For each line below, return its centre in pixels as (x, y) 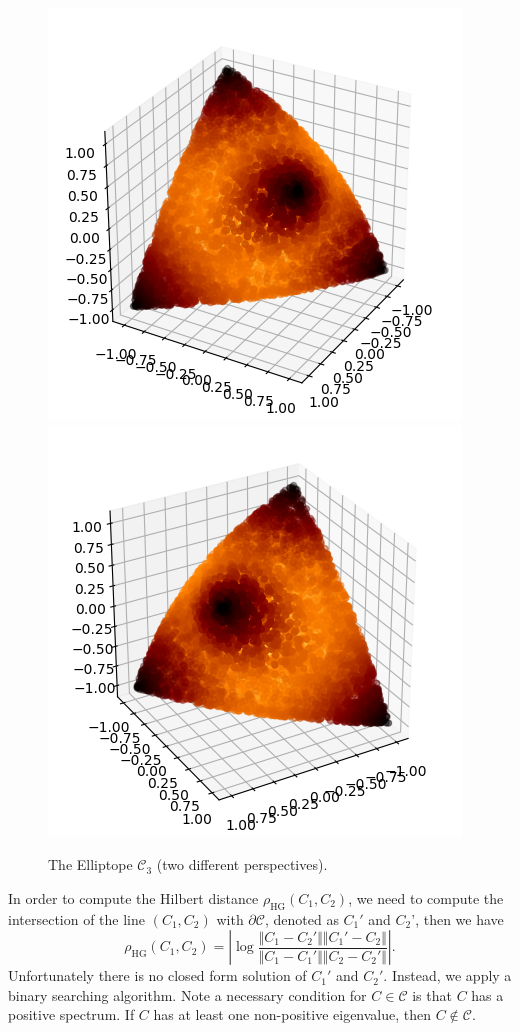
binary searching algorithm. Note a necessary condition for (187, 994)
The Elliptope (90, 864)
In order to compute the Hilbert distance (133, 897)
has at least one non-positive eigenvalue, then (292, 1014)
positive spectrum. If (71, 1014)
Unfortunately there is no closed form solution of (157, 975)
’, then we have (457, 918)
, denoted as (301, 918)
